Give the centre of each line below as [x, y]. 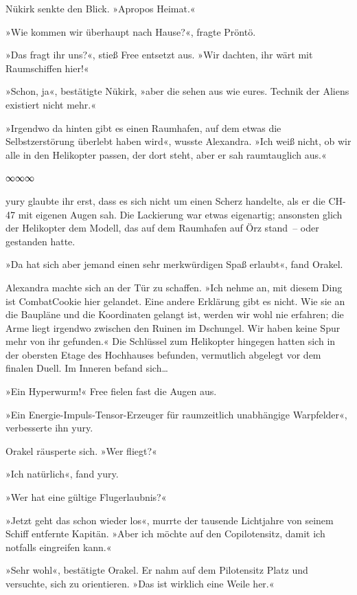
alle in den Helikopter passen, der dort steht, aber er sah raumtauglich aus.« [166, 154]
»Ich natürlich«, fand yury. [62, 474]
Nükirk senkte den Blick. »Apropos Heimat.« [101, 8]
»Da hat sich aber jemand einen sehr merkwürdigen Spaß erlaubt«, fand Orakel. [174, 264]
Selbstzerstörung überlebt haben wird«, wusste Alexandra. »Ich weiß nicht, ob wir [178, 141]
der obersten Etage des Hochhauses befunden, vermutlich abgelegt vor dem [163, 354]
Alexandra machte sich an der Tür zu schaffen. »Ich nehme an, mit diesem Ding [174, 287]
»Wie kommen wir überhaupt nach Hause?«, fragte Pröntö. [131, 31]
